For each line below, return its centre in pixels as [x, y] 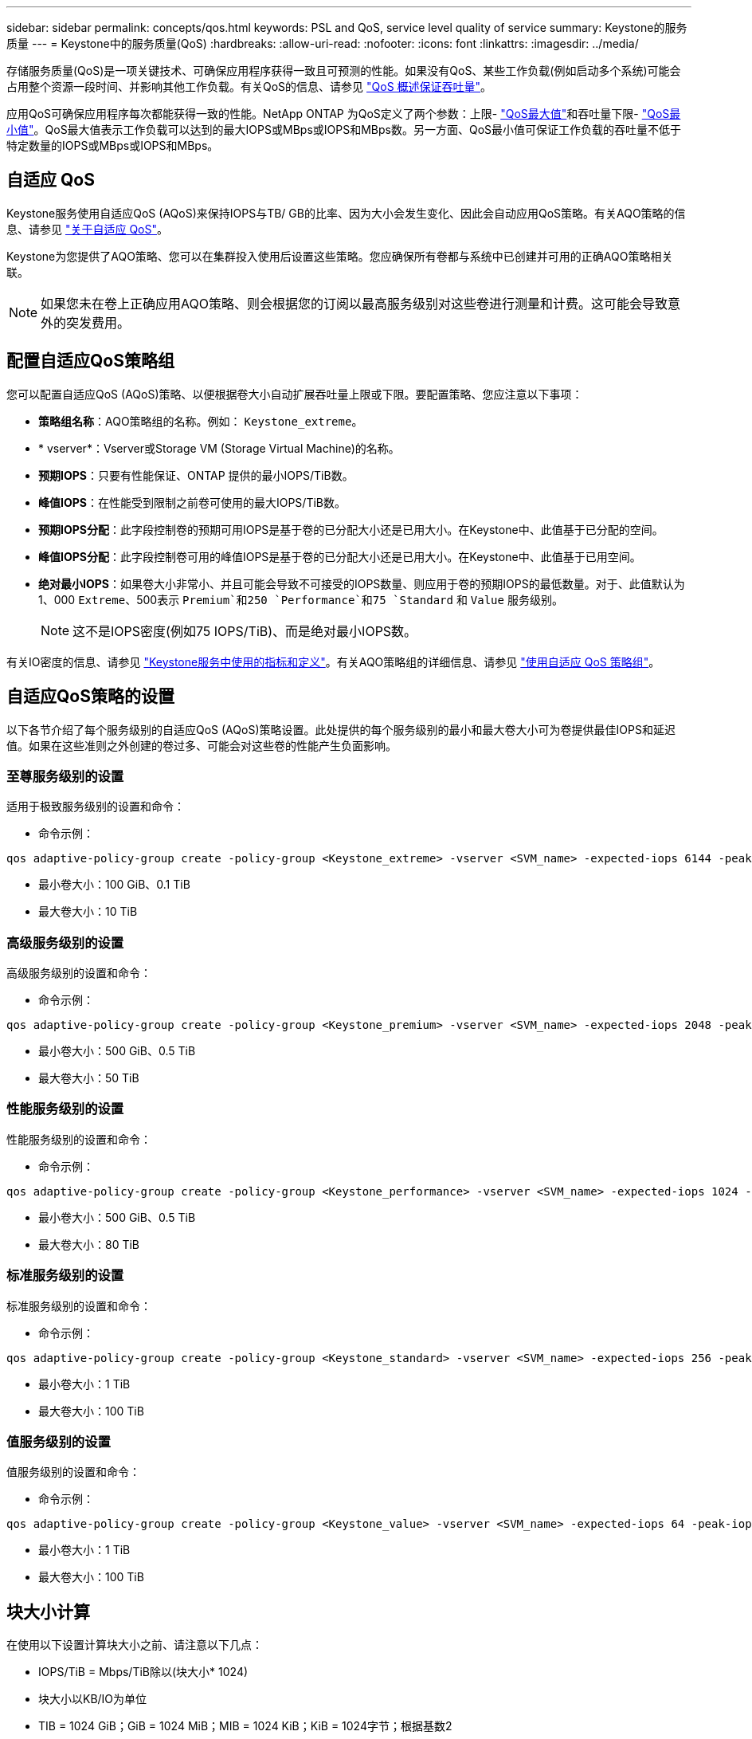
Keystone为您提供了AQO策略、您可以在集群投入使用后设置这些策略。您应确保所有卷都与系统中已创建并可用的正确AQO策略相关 [340, 256]
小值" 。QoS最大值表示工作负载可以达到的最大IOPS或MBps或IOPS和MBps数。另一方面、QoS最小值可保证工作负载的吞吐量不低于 [344, 130]
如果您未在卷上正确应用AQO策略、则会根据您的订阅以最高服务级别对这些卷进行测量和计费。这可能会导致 [354, 303]
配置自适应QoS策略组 [90, 361]
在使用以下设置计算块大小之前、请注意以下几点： [135, 1645]
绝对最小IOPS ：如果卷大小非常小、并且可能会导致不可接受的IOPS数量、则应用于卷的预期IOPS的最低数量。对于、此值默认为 [362, 583]
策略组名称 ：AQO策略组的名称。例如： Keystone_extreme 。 [201, 421]
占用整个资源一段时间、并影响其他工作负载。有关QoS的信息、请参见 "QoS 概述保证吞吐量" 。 [249, 86]
